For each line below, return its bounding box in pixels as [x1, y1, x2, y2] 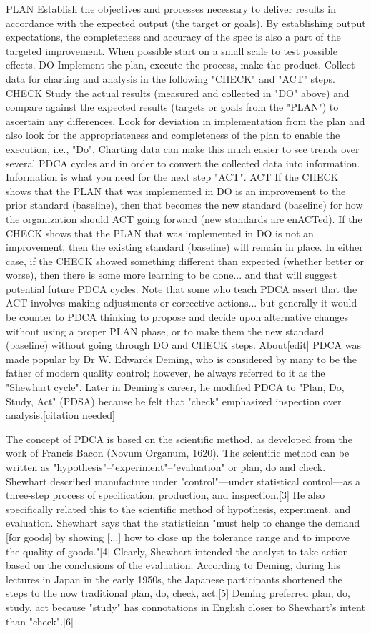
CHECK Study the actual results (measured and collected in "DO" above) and [6, 85, 350, 100]
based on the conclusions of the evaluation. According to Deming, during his [6, 558, 340, 573]
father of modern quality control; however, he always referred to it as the [6, 365, 325, 380]
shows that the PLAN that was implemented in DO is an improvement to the [6, 183, 346, 198]
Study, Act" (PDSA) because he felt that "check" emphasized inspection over [6, 393, 342, 408]
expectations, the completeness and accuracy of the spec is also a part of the [6, 29, 341, 44]
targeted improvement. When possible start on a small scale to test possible [6, 43, 337, 58]
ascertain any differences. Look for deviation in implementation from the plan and [6, 113, 365, 128]
